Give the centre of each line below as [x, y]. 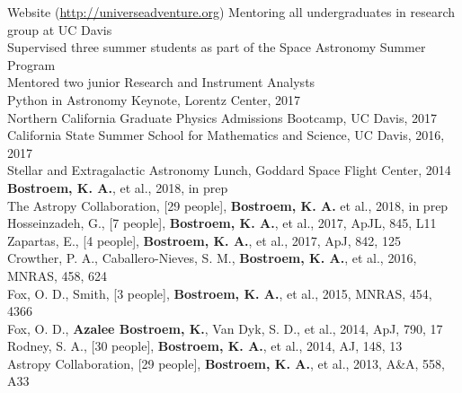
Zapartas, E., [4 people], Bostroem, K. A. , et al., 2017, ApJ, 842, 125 [204, 240]
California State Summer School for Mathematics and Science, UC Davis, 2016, [226, 135]
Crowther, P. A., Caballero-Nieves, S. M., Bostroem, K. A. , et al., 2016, [212, 258]
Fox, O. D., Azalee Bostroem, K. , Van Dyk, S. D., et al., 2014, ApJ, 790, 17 [225, 328]
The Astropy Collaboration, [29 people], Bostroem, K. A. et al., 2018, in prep [228, 205]
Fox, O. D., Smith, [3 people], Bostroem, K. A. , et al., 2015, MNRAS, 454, [220, 293]
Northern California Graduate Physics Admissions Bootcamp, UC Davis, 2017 [222, 117]
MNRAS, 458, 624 [58, 275]
